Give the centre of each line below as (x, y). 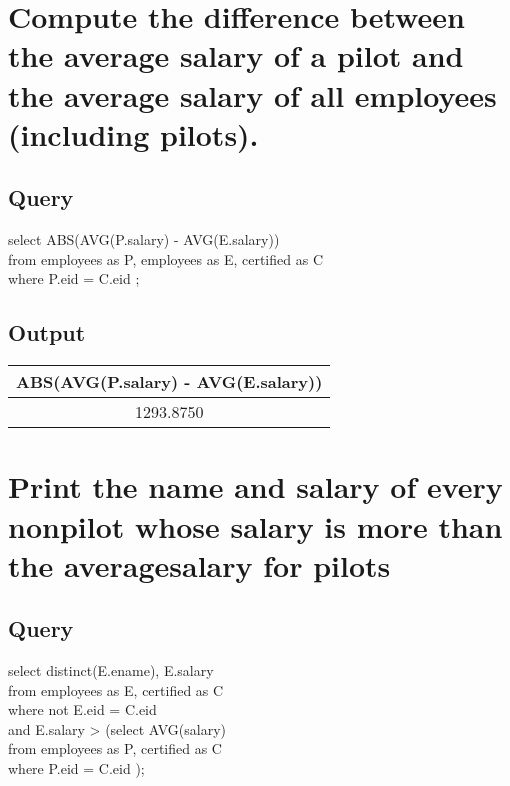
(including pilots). (133, 133)
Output (47, 332)
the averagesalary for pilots (199, 564)
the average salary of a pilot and (236, 55)
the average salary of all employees (252, 94)
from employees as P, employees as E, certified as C (165, 258)
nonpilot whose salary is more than (255, 525)
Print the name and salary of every (255, 486)
